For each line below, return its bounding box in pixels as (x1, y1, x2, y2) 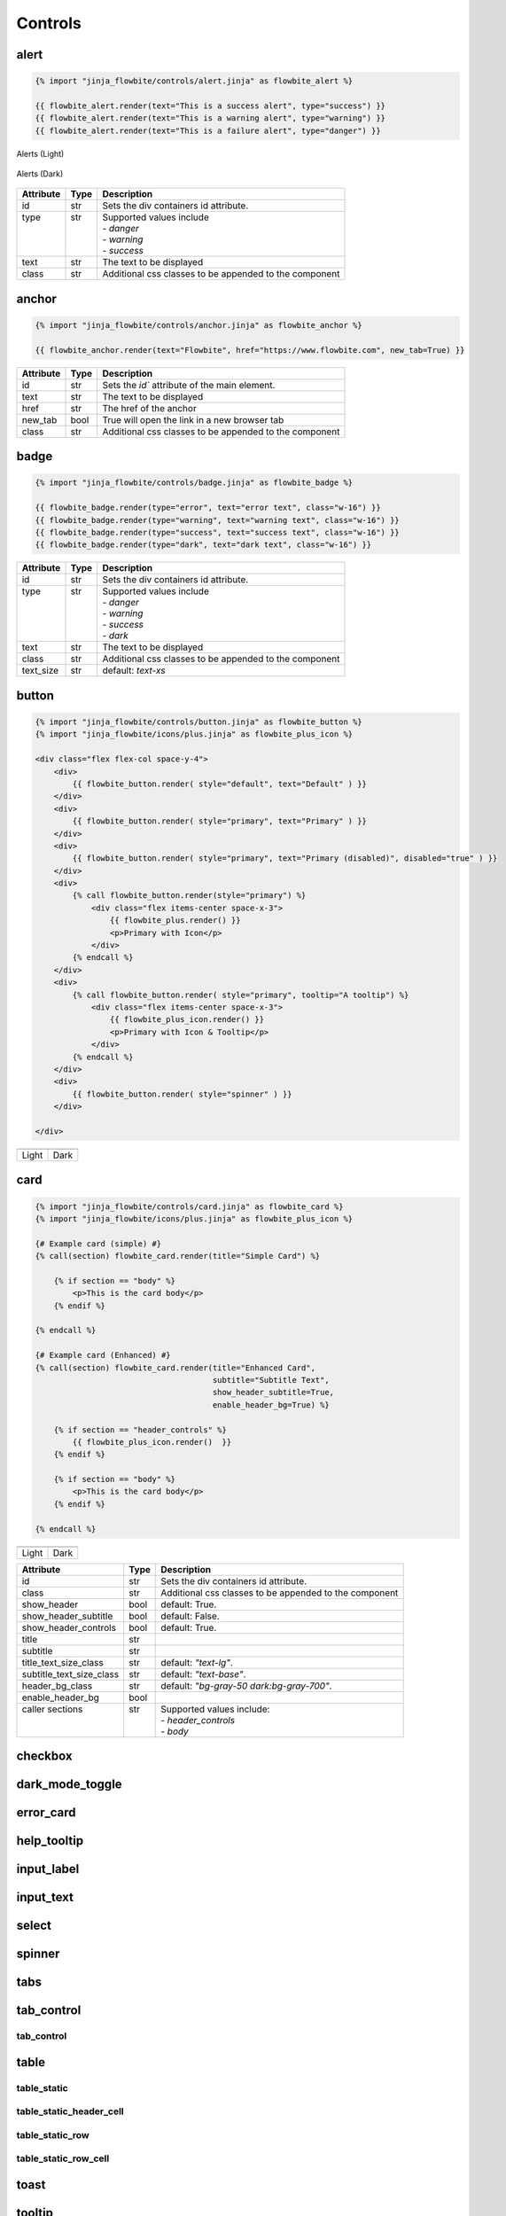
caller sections (21, 1703, 83, 1715)
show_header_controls (21, 1621, 117, 1634)
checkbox (16, 1749, 73, 1764)
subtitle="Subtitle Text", (212, 1375, 330, 1385)
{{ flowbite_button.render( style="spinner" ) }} (72, 1088, 292, 1099)
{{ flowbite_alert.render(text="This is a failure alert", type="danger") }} (35, 125, 381, 136)
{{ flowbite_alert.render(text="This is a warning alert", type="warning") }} (35, 113, 385, 123)
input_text (16, 1890, 74, 1905)
